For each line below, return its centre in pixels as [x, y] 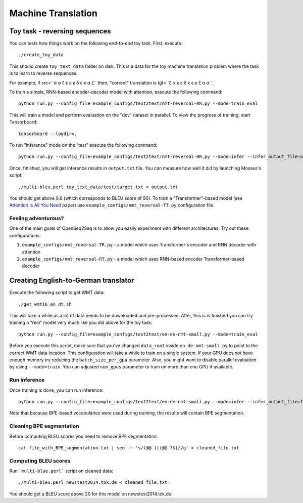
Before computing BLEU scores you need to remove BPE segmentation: [84, 436]
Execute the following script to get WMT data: [57, 292]
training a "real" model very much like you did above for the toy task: [81, 323]
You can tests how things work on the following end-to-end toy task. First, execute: [96, 44]
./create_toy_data [41, 55]
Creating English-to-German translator [72, 281]
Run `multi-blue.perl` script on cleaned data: [61, 471]
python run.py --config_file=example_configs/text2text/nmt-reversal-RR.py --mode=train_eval [138, 103]
